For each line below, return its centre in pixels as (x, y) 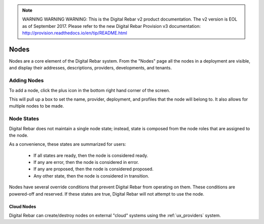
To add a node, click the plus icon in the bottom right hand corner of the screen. (90, 90)
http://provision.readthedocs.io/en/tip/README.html (75, 33)
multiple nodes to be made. (37, 106)
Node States (24, 119)
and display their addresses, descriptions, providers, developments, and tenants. (90, 68)
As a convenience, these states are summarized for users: (68, 144)
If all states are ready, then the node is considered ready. (91, 155)
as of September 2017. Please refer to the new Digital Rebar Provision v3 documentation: (111, 26)
